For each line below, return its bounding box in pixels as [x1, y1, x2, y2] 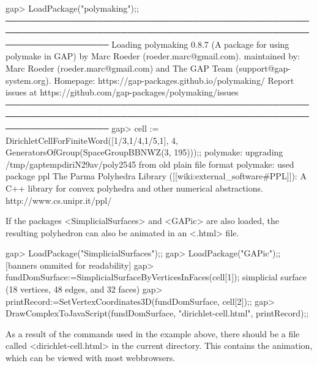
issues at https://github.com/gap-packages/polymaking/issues [6, 86, 239, 99]
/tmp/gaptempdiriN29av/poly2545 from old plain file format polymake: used [6, 157, 294, 170]
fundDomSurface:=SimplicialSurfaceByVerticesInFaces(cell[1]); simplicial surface [6, 271, 307, 283]
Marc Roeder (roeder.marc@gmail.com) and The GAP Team [6, 61, 233, 74]
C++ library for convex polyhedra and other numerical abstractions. [6, 181, 263, 194]
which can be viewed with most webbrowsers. [6, 351, 176, 364]
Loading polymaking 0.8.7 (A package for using [111, 37, 289, 50]
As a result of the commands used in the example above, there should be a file [6, 327, 300, 340]
